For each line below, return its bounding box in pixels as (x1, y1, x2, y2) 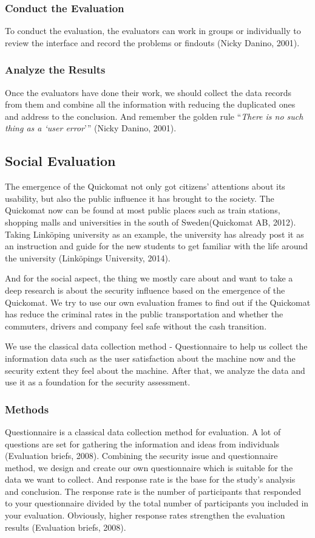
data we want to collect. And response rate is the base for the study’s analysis (5, 473, 296, 486)
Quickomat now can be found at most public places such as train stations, (5, 204, 280, 216)
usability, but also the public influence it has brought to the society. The (5, 191, 274, 204)
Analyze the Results (5, 62, 106, 77)
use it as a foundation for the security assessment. (5, 376, 191, 388)
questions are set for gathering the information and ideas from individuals (5, 437, 280, 450)
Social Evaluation (5, 151, 116, 170)
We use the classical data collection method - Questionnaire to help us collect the (5, 340, 308, 353)
